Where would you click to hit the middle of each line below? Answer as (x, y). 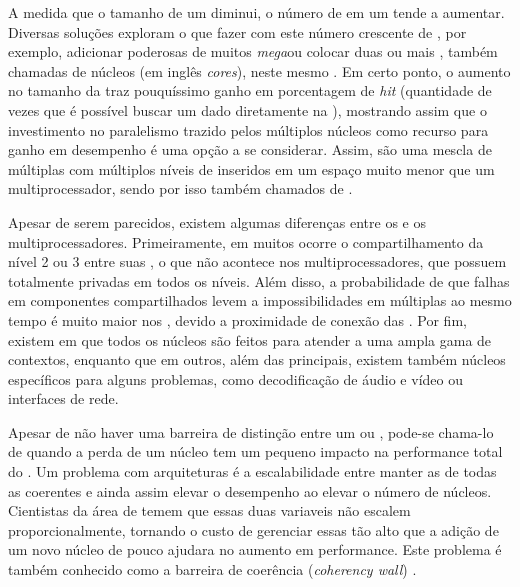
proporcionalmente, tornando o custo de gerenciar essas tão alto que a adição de (253, 529)
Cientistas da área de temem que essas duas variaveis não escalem (209, 510)
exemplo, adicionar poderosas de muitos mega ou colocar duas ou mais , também (253, 51)
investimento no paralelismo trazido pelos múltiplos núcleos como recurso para (248, 129)
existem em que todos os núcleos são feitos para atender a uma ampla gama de (250, 339)
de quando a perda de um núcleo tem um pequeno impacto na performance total (255, 451)
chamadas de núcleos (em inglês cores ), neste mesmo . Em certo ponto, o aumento (259, 70)
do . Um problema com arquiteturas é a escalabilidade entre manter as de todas (252, 471)
